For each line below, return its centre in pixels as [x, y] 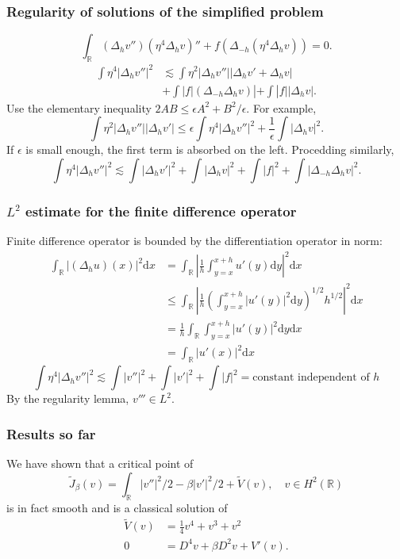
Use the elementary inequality [79, 107]
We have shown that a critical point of [100, 463]
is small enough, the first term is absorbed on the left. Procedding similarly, [210, 149]
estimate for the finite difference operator [161, 211]
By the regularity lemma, [68, 398]
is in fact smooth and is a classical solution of [117, 507]
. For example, [281, 107]
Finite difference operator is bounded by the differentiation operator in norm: [194, 240]
